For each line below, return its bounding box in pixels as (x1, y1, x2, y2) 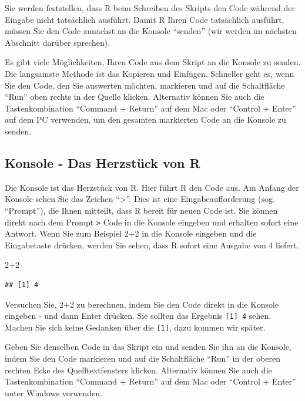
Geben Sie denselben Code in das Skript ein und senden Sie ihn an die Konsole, (5, 341, 291, 353)
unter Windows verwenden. (5, 386, 102, 399)
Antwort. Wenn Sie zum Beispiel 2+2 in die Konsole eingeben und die (5, 227, 257, 240)
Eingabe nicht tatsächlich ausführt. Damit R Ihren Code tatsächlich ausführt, (5, 13, 284, 25)
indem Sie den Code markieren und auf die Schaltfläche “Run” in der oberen (5, 352, 280, 365)
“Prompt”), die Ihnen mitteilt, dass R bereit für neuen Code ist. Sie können (5, 204, 278, 216)
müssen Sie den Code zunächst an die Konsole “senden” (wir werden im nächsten (5, 25, 297, 37)
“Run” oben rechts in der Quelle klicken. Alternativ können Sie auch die (5, 90, 264, 103)
